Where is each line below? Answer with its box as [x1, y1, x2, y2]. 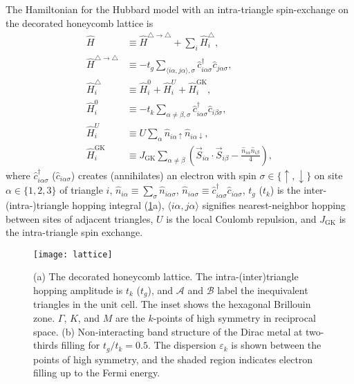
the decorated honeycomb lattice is [6, 15, 153, 30]
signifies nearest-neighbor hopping [202, 197, 346, 212]
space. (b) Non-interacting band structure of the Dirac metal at [33, 324, 303, 338]
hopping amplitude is [33, 282, 123, 297]
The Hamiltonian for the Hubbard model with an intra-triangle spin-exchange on [6, 2, 349, 16]
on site [314, 167, 343, 182]
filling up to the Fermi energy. [33, 365, 160, 380]
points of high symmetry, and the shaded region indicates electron [33, 351, 313, 366]
